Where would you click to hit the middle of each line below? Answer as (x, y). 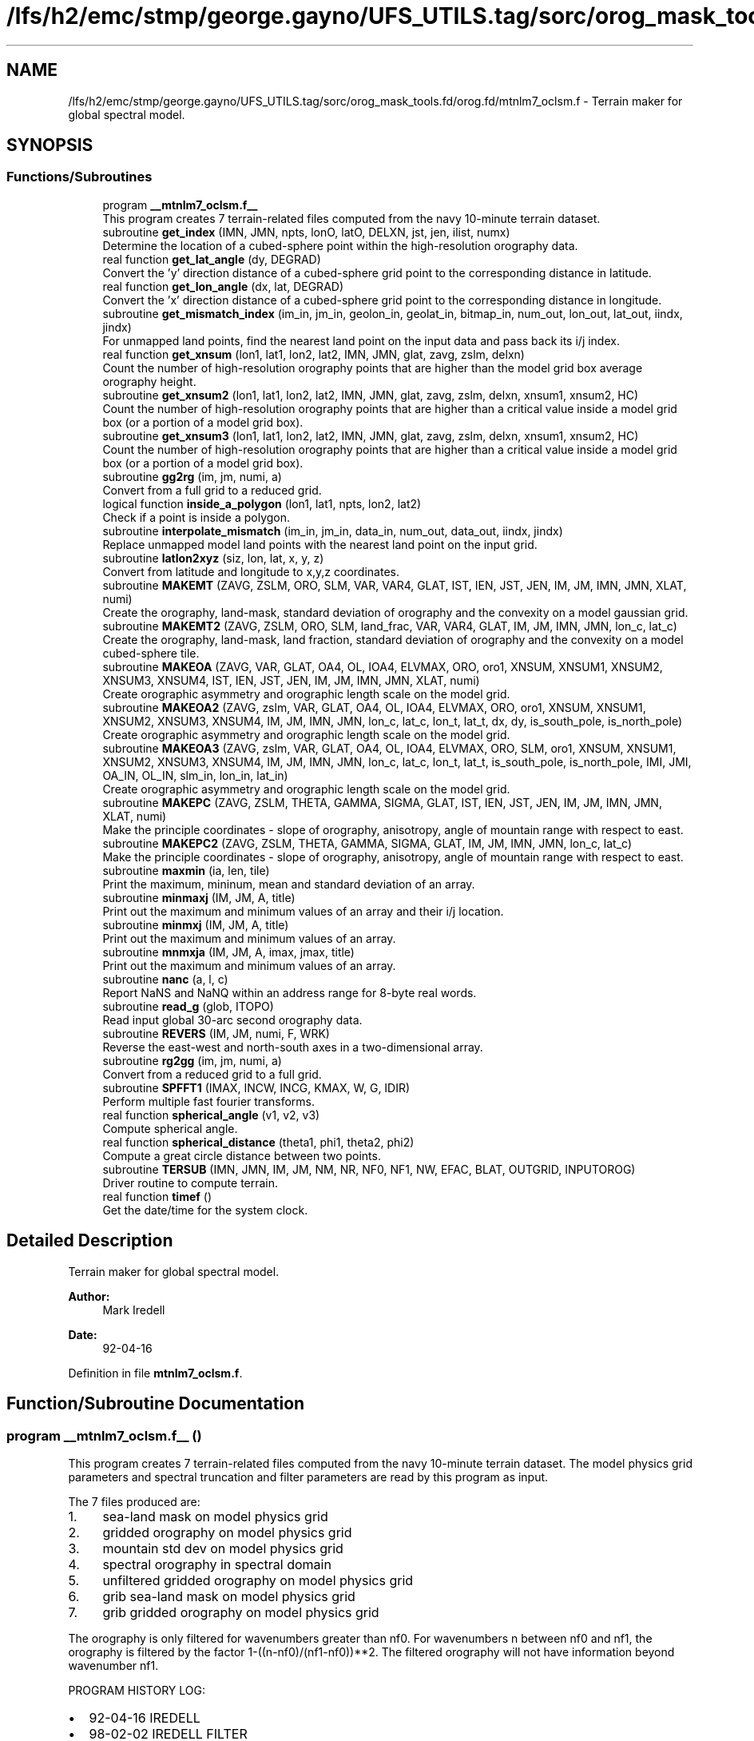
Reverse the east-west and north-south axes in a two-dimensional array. (293, 1047)
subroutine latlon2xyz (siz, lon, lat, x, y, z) (213, 558)
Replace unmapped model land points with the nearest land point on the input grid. (320, 544)
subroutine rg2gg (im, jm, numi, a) (192, 1060)
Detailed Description (90, 1241)
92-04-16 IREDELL (145, 1717)
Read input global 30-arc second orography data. (232, 1020)
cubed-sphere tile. (151, 653)
